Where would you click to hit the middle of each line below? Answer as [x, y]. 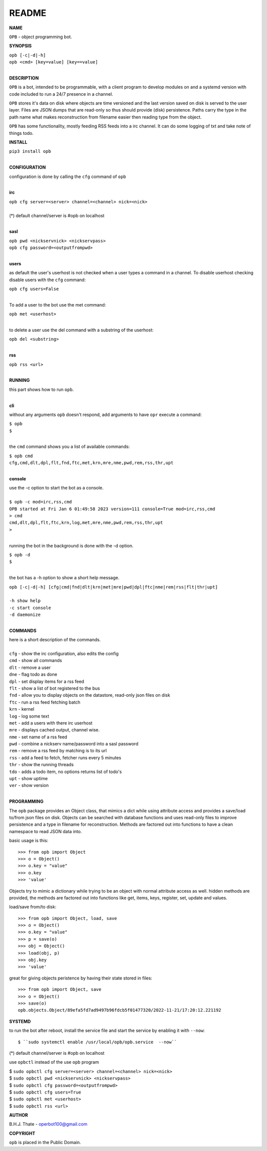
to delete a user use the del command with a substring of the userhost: [81, 330]
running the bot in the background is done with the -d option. [71, 545]
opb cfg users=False [34, 289]
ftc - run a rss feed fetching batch [45, 702]
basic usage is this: [29, 841]
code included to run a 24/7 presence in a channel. [61, 94]
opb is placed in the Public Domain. [45, 1143]
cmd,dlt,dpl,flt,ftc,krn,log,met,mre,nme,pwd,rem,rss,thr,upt [86, 523]
